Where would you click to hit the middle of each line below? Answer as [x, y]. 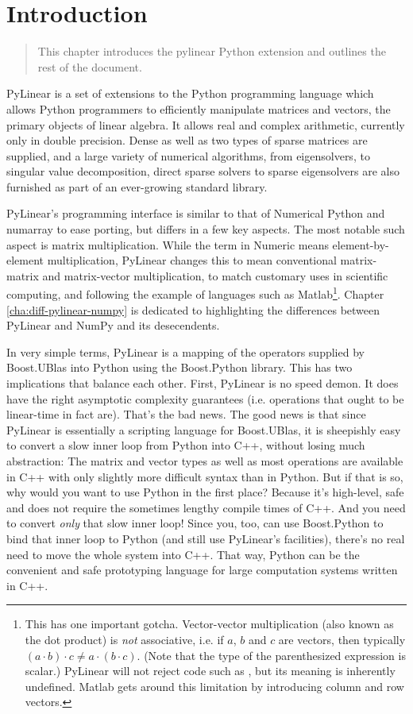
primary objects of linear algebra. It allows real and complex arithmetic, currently [206, 124]
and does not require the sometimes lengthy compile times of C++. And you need [206, 507]
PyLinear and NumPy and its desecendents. [113, 325]
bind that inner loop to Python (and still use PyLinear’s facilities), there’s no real [206, 538]
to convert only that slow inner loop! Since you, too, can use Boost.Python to [195, 523]
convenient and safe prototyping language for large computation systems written [202, 570]
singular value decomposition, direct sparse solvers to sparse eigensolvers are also [203, 171]
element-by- [361, 244]
